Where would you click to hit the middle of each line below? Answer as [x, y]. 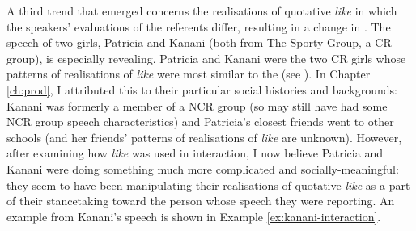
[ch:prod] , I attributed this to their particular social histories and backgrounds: [202, 89]
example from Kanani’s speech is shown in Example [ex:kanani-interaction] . [194, 216]
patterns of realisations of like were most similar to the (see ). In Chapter [189, 74]
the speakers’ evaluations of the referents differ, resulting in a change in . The [199, 26]
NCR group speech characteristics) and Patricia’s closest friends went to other [200, 122]
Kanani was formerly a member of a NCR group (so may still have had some [197, 105]
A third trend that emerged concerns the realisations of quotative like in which [202, 10]
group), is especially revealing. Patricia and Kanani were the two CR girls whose [206, 58]
